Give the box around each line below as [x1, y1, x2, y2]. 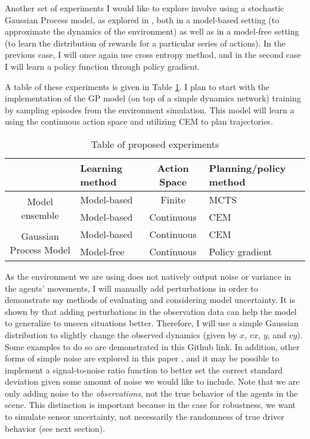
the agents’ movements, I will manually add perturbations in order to [5, 282, 258, 294]
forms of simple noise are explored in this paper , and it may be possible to [5, 352, 280, 364]
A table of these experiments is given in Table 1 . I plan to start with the [5, 80, 270, 92]
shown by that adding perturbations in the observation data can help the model [5, 305, 297, 317]
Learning [80, 160, 123, 175]
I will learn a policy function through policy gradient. [5, 60, 200, 72]
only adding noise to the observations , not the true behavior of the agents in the [5, 387, 298, 399]
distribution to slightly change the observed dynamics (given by [5, 328, 237, 341]
